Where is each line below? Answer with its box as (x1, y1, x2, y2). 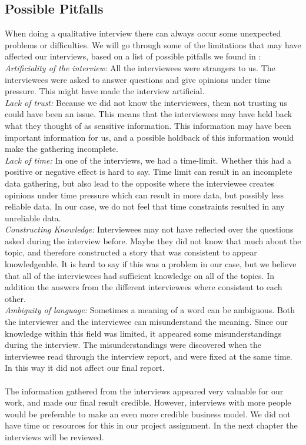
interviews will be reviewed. (5, 430, 104, 443)
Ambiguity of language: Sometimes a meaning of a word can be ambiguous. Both (5, 304, 295, 316)
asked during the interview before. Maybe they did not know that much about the (5, 234, 301, 247)
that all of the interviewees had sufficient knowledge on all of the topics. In (5, 269, 274, 281)
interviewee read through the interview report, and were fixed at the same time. (5, 350, 292, 362)
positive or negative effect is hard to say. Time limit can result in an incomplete (5, 165, 292, 178)
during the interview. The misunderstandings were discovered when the (5, 338, 262, 351)
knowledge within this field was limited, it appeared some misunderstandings (5, 327, 282, 339)
